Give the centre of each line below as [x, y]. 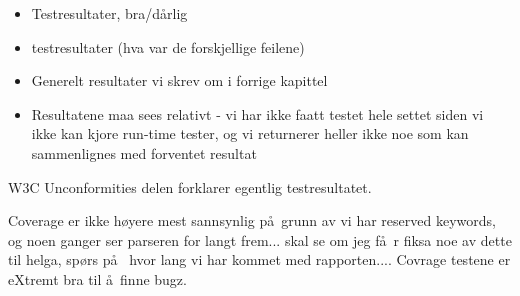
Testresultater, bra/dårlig [109, 13]
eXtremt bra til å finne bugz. [97, 278]
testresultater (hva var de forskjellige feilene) [168, 46]
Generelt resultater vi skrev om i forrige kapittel [179, 80]
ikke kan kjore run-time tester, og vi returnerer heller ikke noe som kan [250, 133]
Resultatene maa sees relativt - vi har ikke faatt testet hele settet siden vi [257, 113]
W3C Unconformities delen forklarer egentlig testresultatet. [190, 186]
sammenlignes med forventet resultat [144, 152]
